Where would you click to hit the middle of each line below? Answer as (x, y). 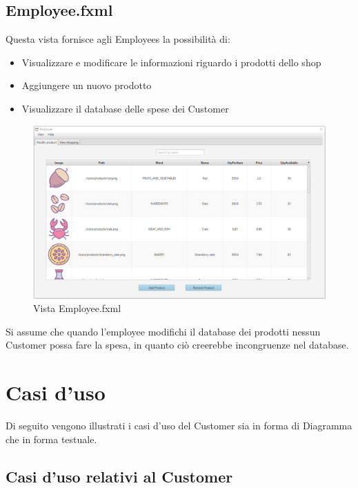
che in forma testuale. (51, 439)
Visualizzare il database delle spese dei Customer (125, 108)
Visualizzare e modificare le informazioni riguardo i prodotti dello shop (171, 62)
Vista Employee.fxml (77, 308)
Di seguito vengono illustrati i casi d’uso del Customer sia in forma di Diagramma (179, 425)
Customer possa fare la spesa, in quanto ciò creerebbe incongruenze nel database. (177, 345)
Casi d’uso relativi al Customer (119, 476)
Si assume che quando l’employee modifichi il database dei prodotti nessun (163, 331)
